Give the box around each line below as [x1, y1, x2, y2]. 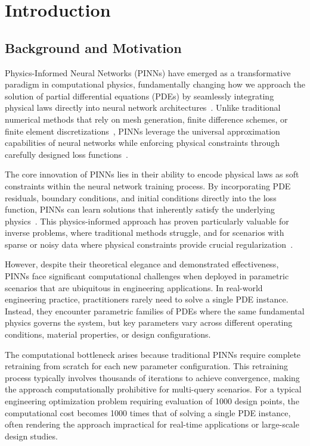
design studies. [5, 429, 58, 442]
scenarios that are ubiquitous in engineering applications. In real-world [5, 281, 263, 294]
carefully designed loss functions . [5, 148, 128, 160]
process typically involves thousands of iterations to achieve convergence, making [5, 371, 300, 383]
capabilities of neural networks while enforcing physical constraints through [5, 136, 280, 149]
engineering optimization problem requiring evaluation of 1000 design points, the [5, 395, 299, 407]
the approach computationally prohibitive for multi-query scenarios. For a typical [5, 383, 302, 395]
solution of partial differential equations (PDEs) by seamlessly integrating [5, 89, 274, 102]
